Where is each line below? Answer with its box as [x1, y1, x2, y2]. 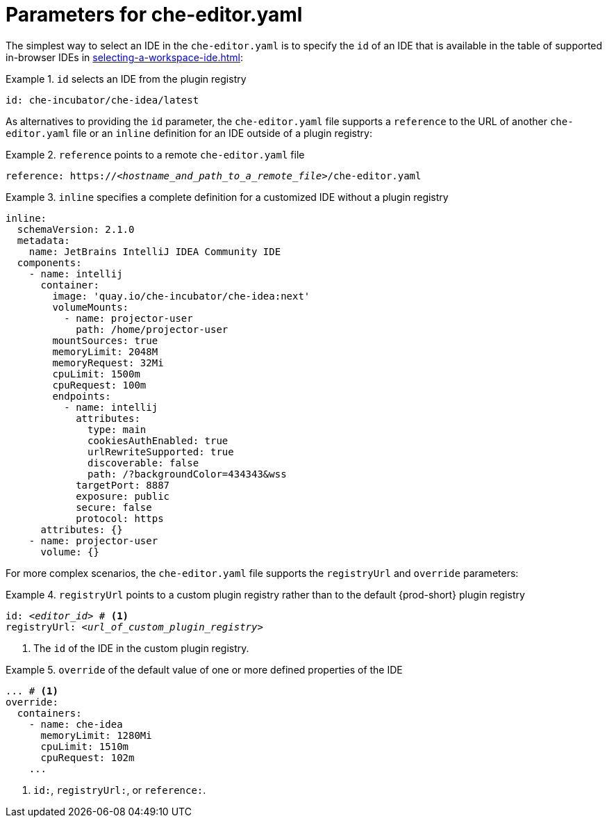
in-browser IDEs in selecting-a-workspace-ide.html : [6, 51, 244, 63]
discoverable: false [88, 457, 199, 468]
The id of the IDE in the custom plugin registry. [33, 642, 249, 654]
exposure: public [76, 490, 170, 502]
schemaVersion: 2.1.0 [17, 223, 135, 235]
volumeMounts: [52, 301, 129, 313]
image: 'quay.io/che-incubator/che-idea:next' [52, 290, 310, 302]
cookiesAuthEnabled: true [88, 434, 228, 446]
